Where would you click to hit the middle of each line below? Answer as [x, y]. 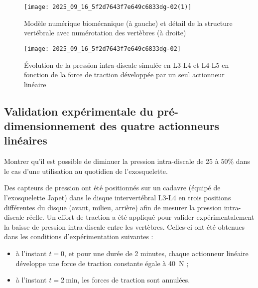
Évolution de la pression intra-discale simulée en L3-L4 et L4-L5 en [127, 65]
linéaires [26, 140]
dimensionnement [50, 126]
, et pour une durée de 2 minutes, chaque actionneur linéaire [156, 253]
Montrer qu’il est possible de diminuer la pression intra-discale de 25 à [111, 161]
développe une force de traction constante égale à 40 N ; [102, 263]
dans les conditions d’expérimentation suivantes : [79, 236]
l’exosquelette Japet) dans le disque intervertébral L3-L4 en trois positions [118, 198]
